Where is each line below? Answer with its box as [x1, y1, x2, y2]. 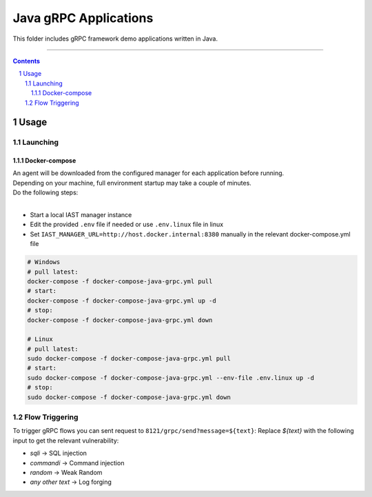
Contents [12, 57, 41, 65]
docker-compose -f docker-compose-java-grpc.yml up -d [27, 296, 216, 305]
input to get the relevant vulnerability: [12, 436, 119, 445]
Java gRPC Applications [12, 10, 154, 26]
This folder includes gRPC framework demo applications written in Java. [12, 34, 218, 43]
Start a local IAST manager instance [30, 211, 132, 219]
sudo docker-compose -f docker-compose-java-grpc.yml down [27, 393, 231, 401]
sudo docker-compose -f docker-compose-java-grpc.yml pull [27, 355, 231, 363]
